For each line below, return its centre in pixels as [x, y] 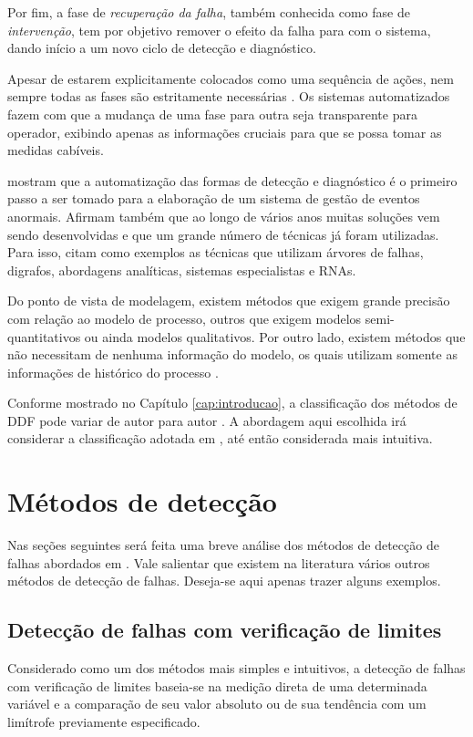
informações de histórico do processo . [113, 372]
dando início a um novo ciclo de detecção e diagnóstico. [162, 48]
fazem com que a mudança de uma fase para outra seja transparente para [212, 114]
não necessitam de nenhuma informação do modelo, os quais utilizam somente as [232, 354]
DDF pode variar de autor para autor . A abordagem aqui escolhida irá [207, 420]
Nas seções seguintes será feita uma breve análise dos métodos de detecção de [223, 545]
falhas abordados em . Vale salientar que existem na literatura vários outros [219, 562]
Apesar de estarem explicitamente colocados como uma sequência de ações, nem [231, 78]
